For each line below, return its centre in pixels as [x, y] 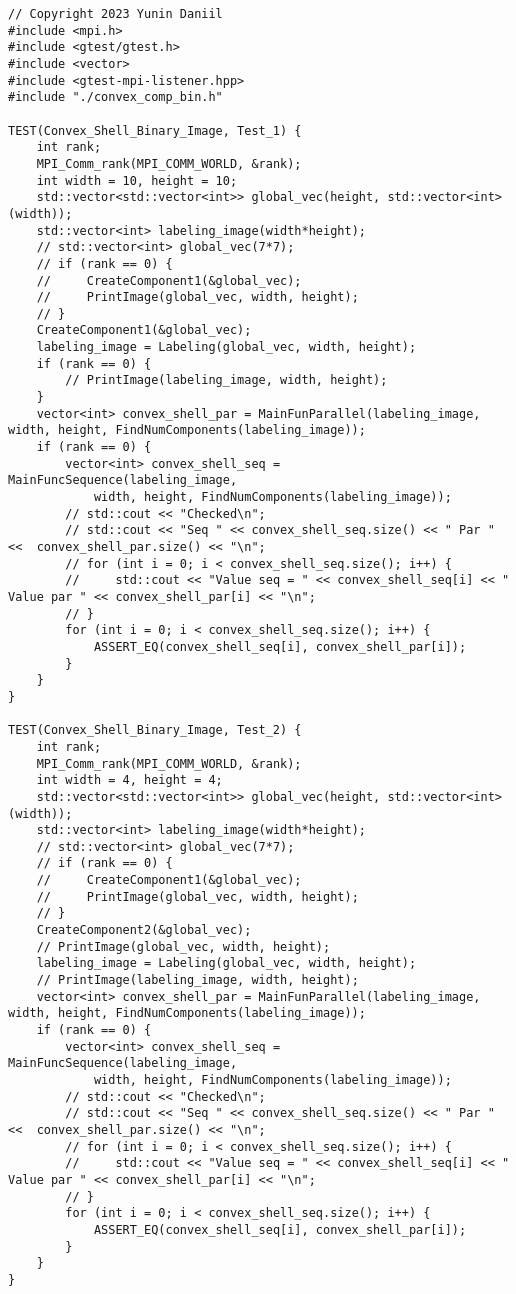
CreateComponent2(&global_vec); [144, 930]
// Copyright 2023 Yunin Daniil [115, 14]
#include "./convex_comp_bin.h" [115, 97]
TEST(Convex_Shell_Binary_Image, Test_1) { [155, 130]
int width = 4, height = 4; [129, 780]
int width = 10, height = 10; [137, 180]
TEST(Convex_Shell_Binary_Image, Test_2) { [155, 730]
